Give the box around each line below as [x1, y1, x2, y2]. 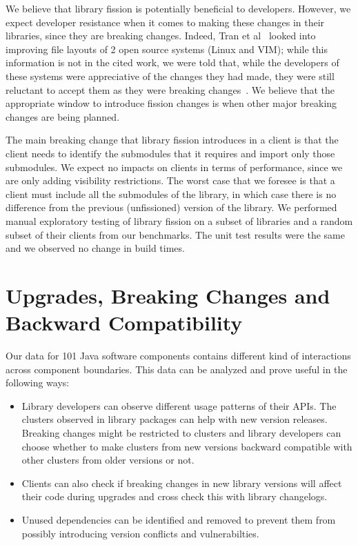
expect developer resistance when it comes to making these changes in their [6, 14, 325, 29]
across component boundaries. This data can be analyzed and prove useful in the [6, 361, 348, 376]
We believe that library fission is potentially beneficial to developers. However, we [6, 1, 351, 15]
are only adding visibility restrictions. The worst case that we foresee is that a [6, 173, 335, 188]
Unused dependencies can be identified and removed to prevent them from [21, 512, 336, 526]
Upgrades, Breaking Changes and [6, 281, 330, 309]
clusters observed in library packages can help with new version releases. [21, 412, 328, 426]
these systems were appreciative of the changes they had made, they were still [6, 68, 335, 83]
